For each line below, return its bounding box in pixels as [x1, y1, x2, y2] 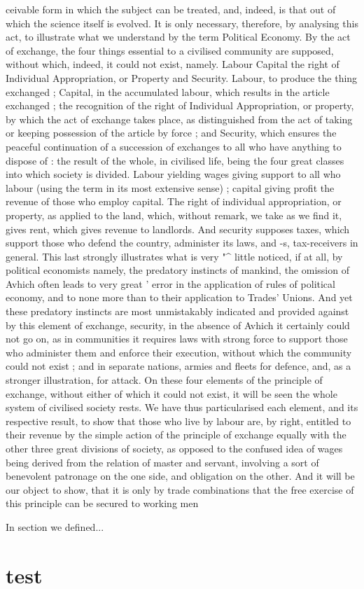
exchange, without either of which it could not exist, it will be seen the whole [6, 386, 337, 401]
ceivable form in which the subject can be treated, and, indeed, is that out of [6, 2, 336, 16]
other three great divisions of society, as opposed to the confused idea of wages [6, 441, 343, 455]
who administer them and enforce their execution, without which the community [6, 345, 352, 359]
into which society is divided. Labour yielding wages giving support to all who [6, 167, 341, 181]
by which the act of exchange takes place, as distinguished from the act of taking [6, 111, 353, 126]
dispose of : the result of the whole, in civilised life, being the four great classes [6, 153, 344, 167]
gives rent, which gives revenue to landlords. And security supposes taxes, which [6, 221, 350, 236]
